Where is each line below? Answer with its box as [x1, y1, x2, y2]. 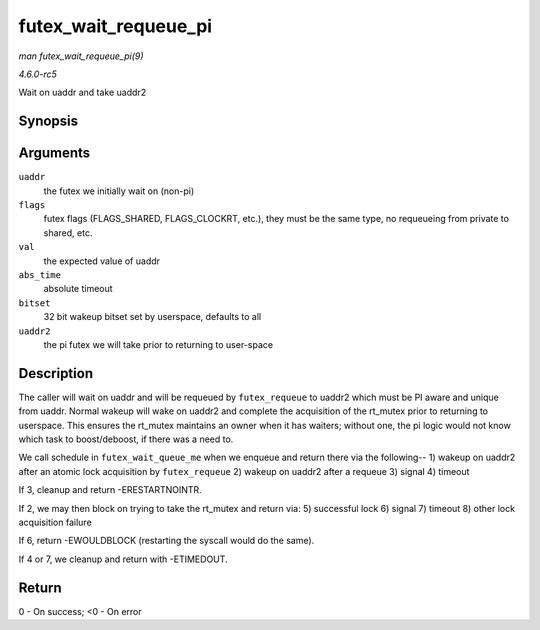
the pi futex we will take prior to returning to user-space [43, 338, 274, 350]
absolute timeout [43, 283, 114, 295]
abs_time [18, 269, 62, 280]
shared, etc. [43, 226, 93, 239]
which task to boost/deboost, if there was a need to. [18, 433, 234, 445]
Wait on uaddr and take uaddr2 [18, 86, 147, 99]
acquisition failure [18, 516, 92, 528]
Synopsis [18, 113, 79, 130]
